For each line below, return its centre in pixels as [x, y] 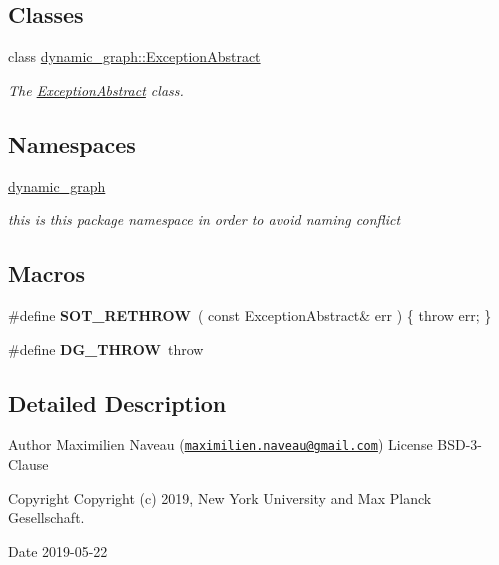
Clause [28, 464]
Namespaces [72, 143]
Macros [46, 273]
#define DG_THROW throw [106, 348]
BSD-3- [459, 444]
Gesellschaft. [46, 517]
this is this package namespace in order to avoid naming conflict [204, 219]
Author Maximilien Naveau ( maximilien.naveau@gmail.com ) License [220, 444]
